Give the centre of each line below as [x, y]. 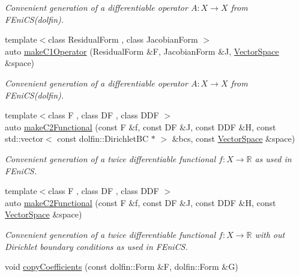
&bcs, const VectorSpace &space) [234, 138]
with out [270, 234]
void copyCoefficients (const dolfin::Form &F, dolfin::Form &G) [122, 266]
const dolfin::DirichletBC [103, 138]
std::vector [24, 138]
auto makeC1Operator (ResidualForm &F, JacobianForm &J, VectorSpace [142, 51]
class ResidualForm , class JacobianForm [123, 39]
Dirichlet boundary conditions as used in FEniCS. [96, 246]
